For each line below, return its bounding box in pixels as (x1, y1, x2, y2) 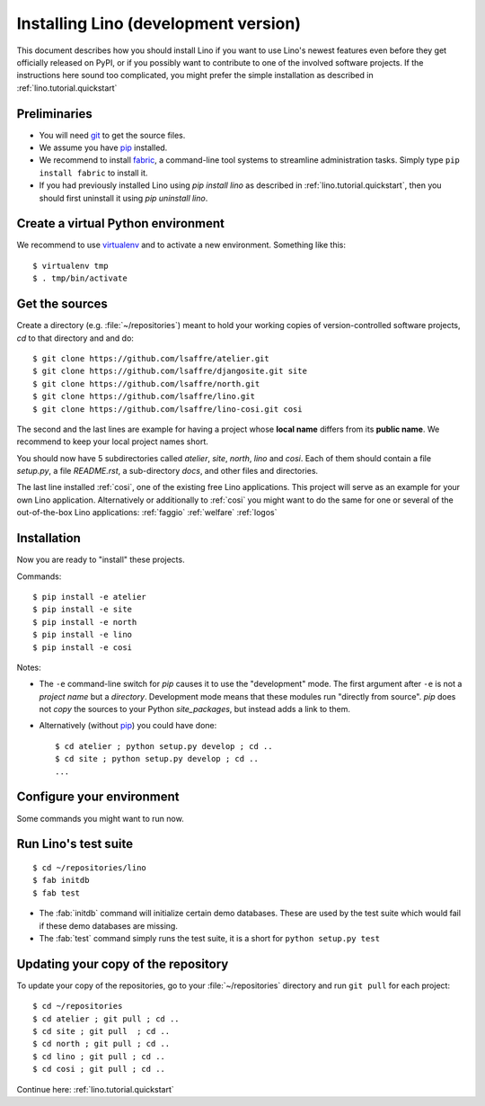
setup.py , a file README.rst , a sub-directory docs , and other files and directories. (16, 466, 319, 477)
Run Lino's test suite (16, 836, 134, 852)
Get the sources (16, 297, 108, 312)
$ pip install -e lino (32, 629, 133, 640)
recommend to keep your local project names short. (16, 436, 208, 447)
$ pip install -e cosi (32, 642, 133, 652)
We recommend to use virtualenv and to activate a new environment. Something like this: (16, 239, 346, 251)
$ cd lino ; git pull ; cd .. (32, 1051, 166, 1061)
